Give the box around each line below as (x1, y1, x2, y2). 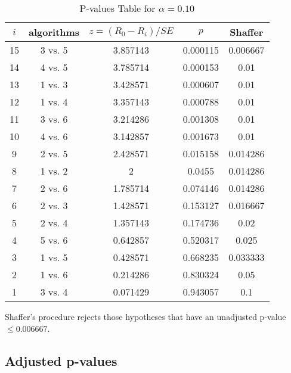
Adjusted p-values (5, 351, 117, 369)
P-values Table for (79, 1, 156, 15)
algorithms (29, 25, 80, 39)
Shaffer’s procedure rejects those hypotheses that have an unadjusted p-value (5, 310, 286, 322)
